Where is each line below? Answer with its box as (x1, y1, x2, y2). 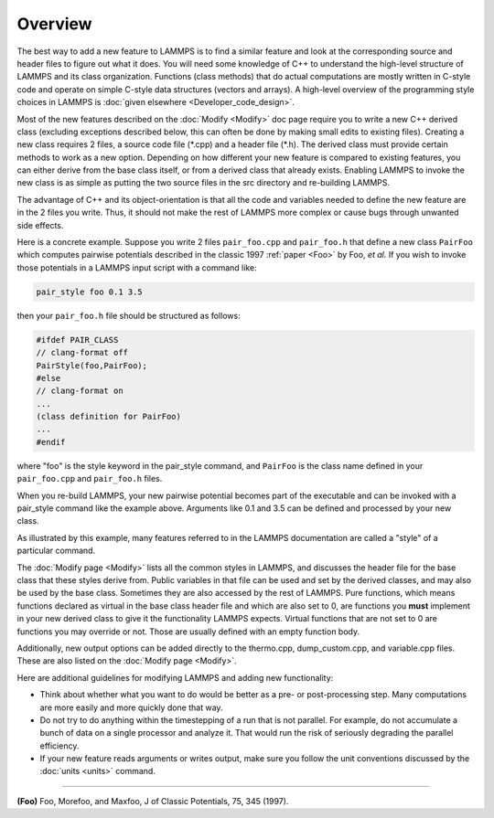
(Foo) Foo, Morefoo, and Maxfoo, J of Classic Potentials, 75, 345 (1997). (16, 795, 289, 806)
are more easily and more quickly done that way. (39, 702, 223, 713)
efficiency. (39, 740, 80, 751)
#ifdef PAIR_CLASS (36, 335, 119, 345)
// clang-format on (36, 386, 123, 397)
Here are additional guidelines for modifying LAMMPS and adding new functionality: (16, 672, 334, 683)
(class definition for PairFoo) (36, 411, 182, 422)
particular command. (16, 545, 96, 557)
